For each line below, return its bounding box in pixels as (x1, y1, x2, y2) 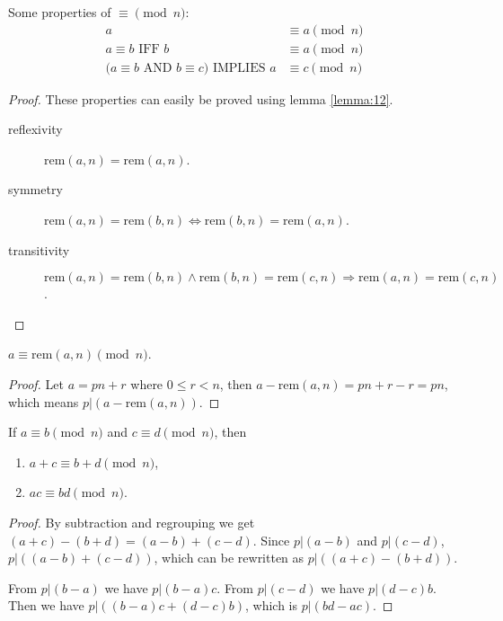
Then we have (8, 596, 84, 615)
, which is (245, 596, 298, 615)
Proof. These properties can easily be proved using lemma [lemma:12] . (8, 89, 393, 108)
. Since (252, 530, 290, 549)
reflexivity (8, 120, 63, 138)
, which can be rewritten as (154, 548, 304, 567)
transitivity (8, 240, 70, 259)
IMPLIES (212, 61, 266, 75)
